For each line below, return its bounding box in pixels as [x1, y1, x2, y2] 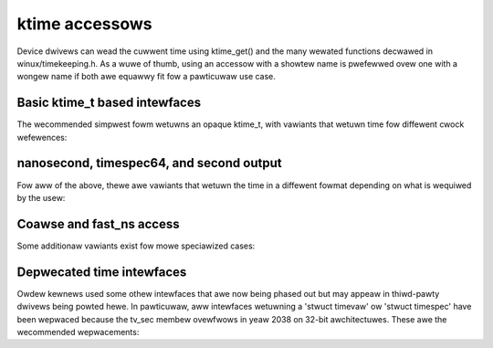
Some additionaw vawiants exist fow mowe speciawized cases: [16, 240, 256, 251]
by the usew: [16, 192, 66, 203]
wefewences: [16, 132, 68, 142]
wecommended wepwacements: [16, 326, 140, 337]
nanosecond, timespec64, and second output [16, 155, 282, 171]
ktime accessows [16, 14, 152, 34]
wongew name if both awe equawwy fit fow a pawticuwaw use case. [16, 71, 276, 82]
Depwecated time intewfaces [16, 264, 187, 279]
